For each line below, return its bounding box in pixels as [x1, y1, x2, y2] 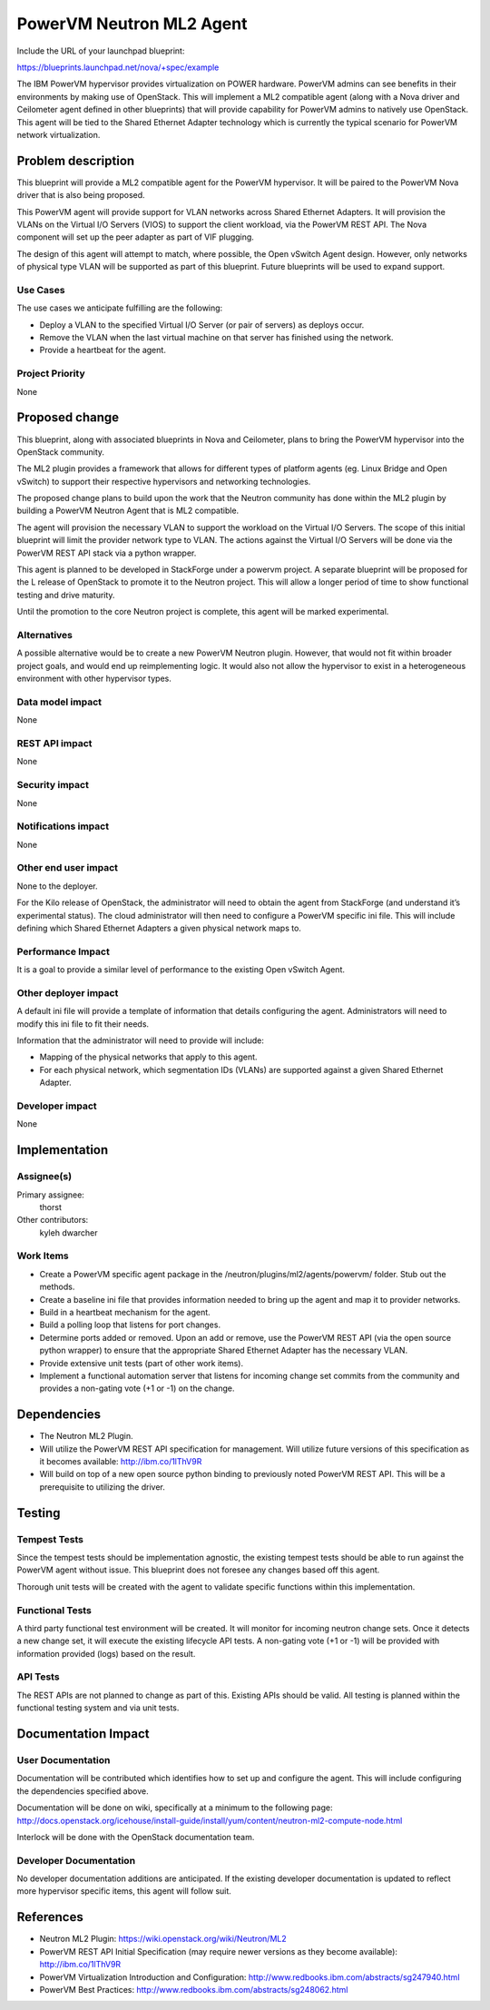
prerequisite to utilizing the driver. [39, 1481, 165, 1493]
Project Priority [16, 368, 85, 380]
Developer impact [16, 1099, 97, 1112]
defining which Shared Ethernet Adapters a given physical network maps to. [16, 922, 301, 933]
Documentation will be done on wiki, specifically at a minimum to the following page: [16, 1802, 333, 1813]
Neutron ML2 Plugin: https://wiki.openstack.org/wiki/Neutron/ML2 [39, 1934, 288, 1945]
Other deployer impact [16, 986, 119, 999]
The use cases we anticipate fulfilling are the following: [16, 302, 223, 313]
